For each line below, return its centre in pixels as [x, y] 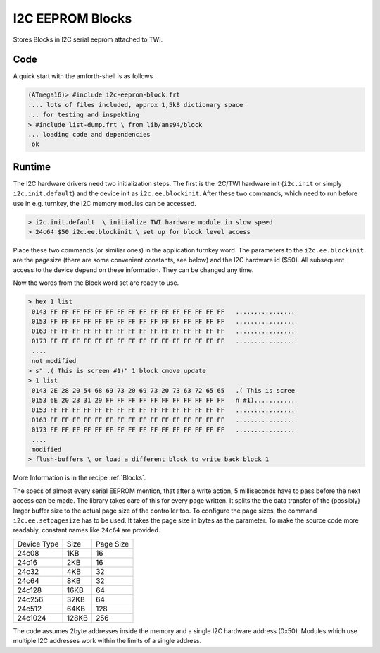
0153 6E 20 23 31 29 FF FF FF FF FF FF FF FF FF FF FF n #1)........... [164, 401]
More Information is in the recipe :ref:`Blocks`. [80, 478]
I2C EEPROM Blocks [72, 18]
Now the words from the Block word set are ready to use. [96, 283]
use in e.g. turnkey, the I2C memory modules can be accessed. [104, 203]
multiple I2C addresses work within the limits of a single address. [107, 641]
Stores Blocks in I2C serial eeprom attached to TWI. [88, 39]
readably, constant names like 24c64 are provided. [87, 530]
